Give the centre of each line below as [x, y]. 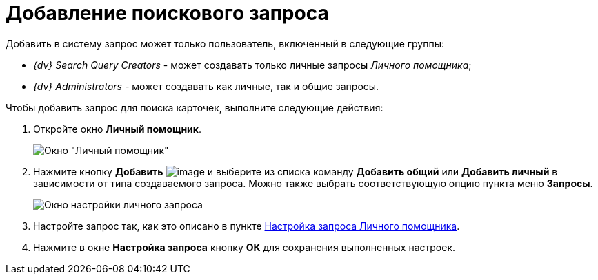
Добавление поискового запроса [167, 13]
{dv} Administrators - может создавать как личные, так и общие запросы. [206, 86]
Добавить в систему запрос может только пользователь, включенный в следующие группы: [225, 43]
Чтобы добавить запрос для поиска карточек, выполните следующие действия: [195, 107]
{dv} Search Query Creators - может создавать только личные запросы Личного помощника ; [252, 65]
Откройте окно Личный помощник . [118, 129]
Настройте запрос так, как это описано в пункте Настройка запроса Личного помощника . [247, 226]
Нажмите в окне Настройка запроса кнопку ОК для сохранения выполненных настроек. [244, 247]
